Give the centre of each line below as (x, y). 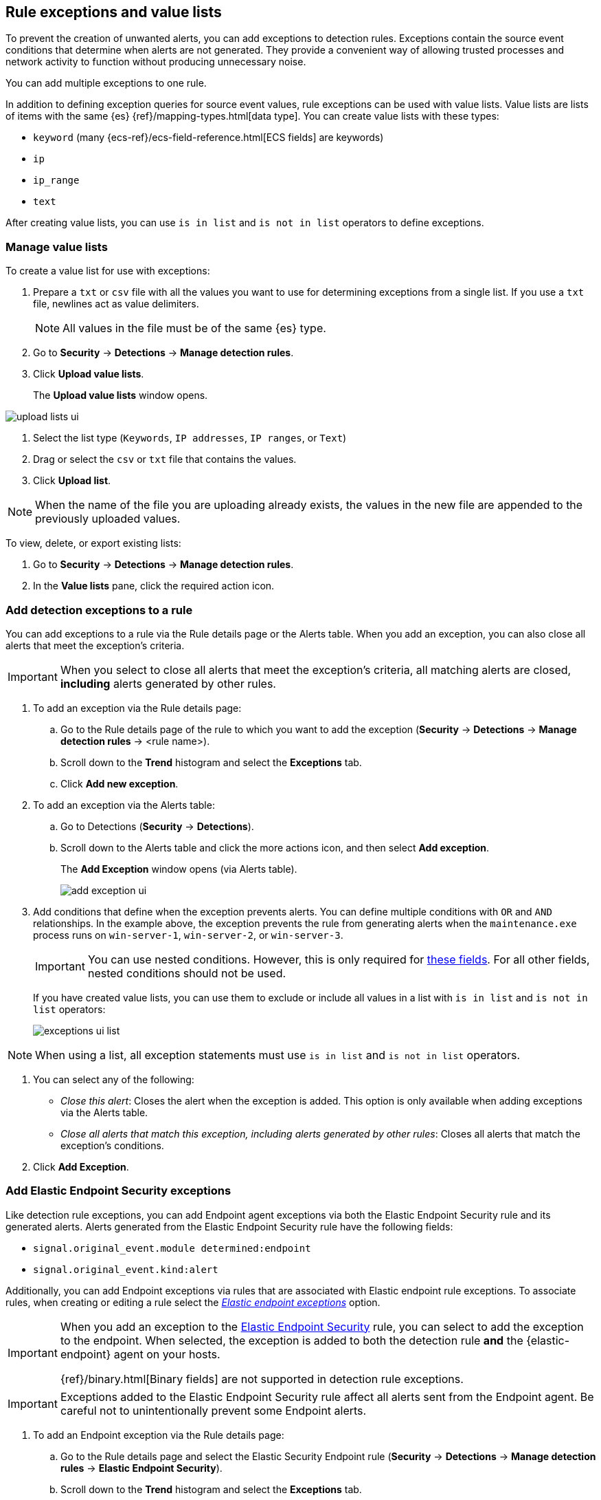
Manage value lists (57, 247)
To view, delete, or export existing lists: (93, 543)
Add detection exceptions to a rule (99, 610)
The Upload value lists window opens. (121, 395)
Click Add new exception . (120, 783)
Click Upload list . (72, 481)
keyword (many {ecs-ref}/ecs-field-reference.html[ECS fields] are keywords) (208, 138)
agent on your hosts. (167, 1354)
